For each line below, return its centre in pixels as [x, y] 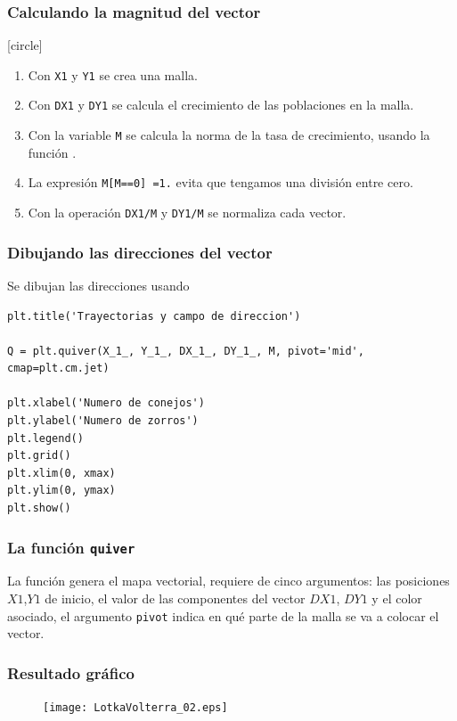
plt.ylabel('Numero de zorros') [103, 421]
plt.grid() [39, 456]
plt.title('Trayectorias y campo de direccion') [154, 316]
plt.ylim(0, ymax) [61, 491]
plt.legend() [45, 438]
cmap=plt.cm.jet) [58, 369]
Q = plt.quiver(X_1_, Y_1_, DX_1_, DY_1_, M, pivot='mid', [186, 351]
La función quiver [71, 547]
